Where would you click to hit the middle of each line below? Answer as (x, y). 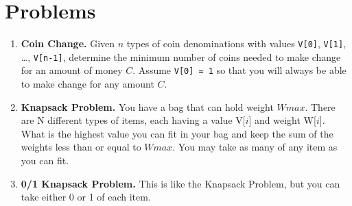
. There (320, 106)
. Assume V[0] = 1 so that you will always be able (239, 70)
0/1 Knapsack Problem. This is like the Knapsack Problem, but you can (180, 183)
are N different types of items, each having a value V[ (133, 120)
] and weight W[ (282, 120)
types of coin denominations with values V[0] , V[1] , (236, 43)
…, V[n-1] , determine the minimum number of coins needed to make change (181, 56)
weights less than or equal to (81, 147)
